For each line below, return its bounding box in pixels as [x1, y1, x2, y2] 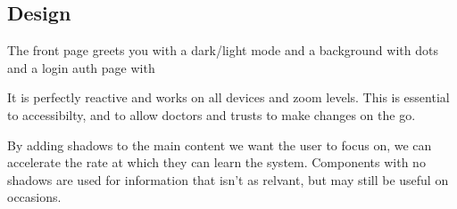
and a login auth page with [7, 58, 155, 76]
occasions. [7, 188, 62, 206]
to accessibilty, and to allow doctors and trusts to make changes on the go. [7, 105, 416, 124]
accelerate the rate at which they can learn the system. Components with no [7, 153, 426, 172]
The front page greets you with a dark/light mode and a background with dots [7, 41, 438, 60]
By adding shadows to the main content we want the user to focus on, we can [7, 135, 432, 154]
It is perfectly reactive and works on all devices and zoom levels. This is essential [7, 88, 450, 107]
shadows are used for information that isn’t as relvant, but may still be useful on [7, 170, 449, 189]
